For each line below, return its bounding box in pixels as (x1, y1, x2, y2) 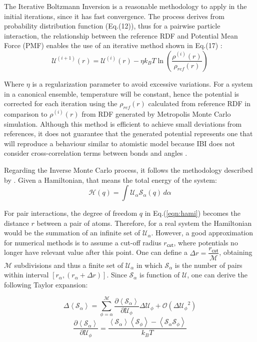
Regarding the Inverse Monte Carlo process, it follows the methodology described (4, 164, 253, 175)
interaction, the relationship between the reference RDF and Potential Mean (4, 30, 238, 41)
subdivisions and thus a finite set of (14, 259, 123, 270)
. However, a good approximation (151, 227, 253, 238)
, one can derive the (187, 269, 247, 280)
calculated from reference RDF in (148, 98, 251, 109)
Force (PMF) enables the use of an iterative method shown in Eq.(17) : (4, 40, 222, 51)
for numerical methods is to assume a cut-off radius (4, 237, 161, 247)
